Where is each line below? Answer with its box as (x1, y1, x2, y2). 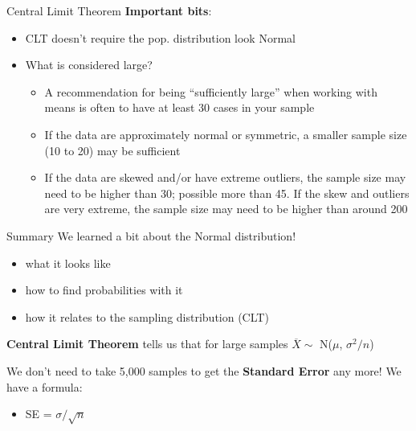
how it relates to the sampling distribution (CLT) (25, 308, 269, 325)
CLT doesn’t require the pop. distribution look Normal (25, 29, 296, 46)
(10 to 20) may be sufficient (44, 142, 181, 158)
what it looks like (25, 254, 111, 271)
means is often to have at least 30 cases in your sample (44, 99, 315, 116)
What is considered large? (25, 56, 153, 73)
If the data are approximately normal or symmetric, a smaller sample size (44, 125, 407, 142)
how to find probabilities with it (25, 281, 183, 298)
